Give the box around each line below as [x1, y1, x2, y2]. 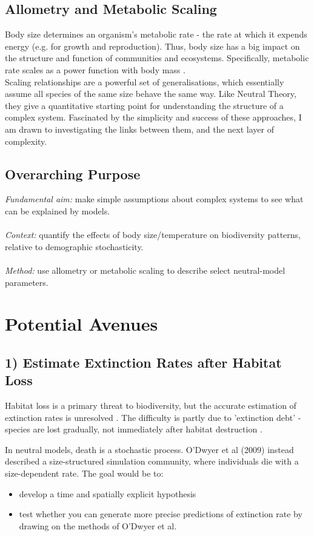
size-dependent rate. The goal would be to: [5, 467, 164, 480]
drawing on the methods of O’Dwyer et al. [19, 519, 177, 532]
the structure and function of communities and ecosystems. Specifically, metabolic [5, 51, 309, 64]
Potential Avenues [5, 311, 158, 336]
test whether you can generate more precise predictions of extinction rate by [19, 508, 302, 520]
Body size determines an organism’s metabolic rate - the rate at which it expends [5, 28, 307, 41]
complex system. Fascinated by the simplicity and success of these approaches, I [5, 111, 302, 124]
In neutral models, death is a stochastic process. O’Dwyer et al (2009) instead [5, 443, 294, 455]
